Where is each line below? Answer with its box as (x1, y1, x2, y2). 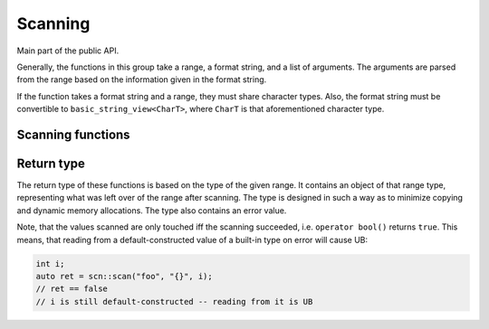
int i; (35, 258, 65, 268)
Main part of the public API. (16, 45, 120, 56)
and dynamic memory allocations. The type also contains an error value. (16, 204, 287, 216)
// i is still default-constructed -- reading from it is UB (35, 296, 313, 306)
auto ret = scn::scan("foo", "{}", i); (35, 271, 213, 281)
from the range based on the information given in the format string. (16, 74, 267, 85)
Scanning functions (16, 127, 130, 142)
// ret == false (35, 284, 109, 294)
